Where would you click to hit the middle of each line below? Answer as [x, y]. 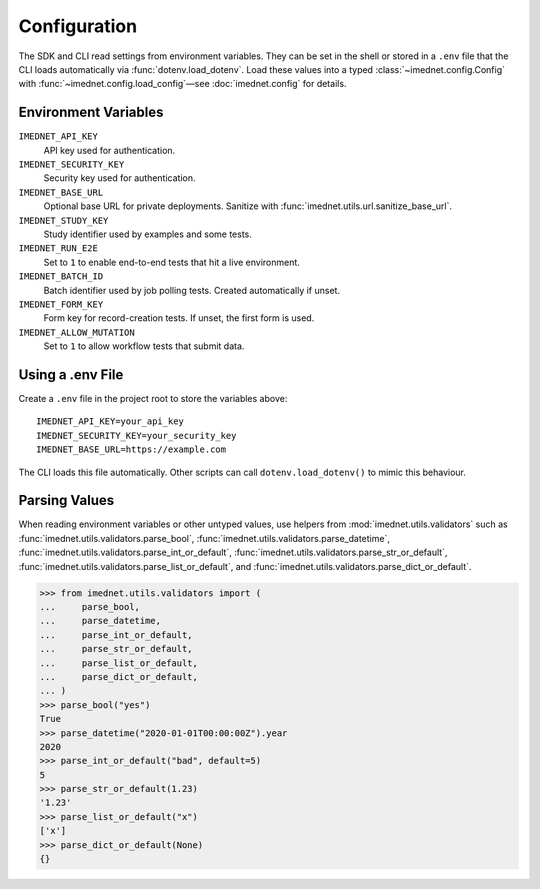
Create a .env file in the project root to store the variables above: [153, 398]
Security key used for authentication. [119, 178]
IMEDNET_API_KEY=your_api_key [110, 421]
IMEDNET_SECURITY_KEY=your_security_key [136, 435]
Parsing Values [66, 500]
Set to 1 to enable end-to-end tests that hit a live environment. [171, 262]
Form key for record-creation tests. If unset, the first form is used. [179, 318]
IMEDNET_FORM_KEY [61, 304]
